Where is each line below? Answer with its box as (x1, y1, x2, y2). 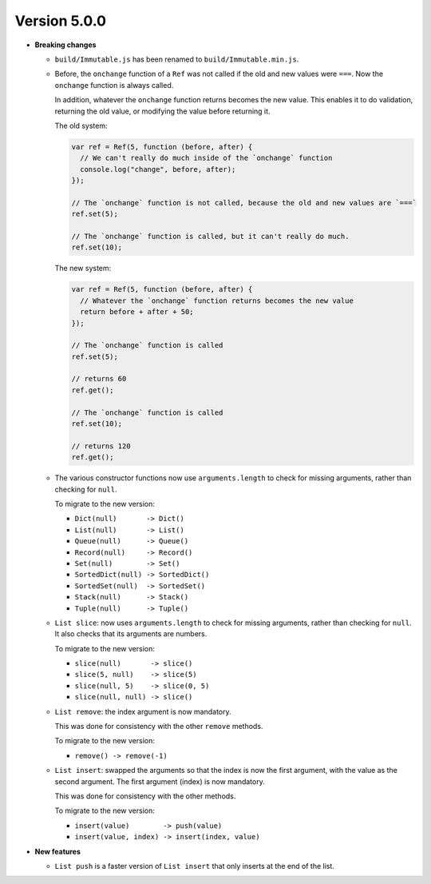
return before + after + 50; (80, 308, 195, 317)
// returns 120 (71, 441, 131, 451)
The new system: (54, 264, 112, 273)
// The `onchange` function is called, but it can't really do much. (71, 232, 350, 241)
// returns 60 (71, 374, 127, 384)
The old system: (54, 121, 108, 130)
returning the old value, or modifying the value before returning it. (54, 106, 271, 116)
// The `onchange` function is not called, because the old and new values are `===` (71, 198, 417, 207)
